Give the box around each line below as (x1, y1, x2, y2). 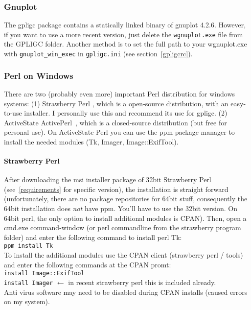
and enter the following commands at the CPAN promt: (4, 259, 171, 269)
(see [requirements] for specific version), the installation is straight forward (4, 184, 228, 194)
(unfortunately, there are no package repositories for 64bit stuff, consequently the (4, 193, 248, 204)
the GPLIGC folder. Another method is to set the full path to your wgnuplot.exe (4, 39, 247, 49)
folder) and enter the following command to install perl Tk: (4, 232, 182, 242)
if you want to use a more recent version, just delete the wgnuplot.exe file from (4, 29, 243, 39)
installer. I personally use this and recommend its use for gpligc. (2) (24, 108, 228, 118)
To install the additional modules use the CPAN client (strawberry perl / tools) (4, 250, 243, 260)
